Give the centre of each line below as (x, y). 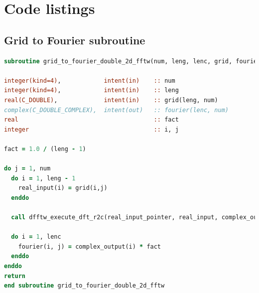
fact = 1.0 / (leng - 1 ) (45, 149)
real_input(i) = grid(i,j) (63, 188)
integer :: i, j (91, 129)
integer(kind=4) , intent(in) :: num (90, 80)
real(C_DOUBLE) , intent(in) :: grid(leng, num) (111, 100)
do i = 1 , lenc (36, 237)
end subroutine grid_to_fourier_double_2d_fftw (84, 286)
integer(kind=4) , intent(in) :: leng (91, 90)
